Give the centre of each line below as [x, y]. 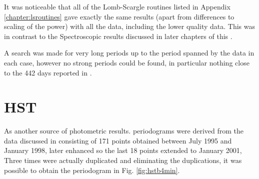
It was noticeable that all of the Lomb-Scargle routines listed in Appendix [117, 6]
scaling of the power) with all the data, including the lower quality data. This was [129, 26]
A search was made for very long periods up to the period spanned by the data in [129, 53]
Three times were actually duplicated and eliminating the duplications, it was [123, 160]
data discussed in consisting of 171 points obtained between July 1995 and [118, 140]
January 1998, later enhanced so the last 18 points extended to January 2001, [123, 150]
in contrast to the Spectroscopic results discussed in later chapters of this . [118, 36]
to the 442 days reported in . [48, 72]
